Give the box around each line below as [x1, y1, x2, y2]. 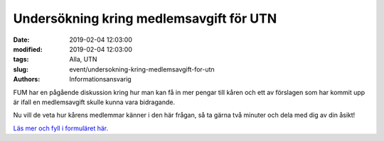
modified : [13, 45, 43, 53]
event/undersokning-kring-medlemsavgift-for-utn [69, 64, 215, 74]
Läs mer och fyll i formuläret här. [13, 124, 109, 132]
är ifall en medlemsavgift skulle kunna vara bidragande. [13, 98, 176, 106]
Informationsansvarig [69, 75, 132, 84]
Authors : [13, 75, 41, 84]
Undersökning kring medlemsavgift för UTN [13, 11, 277, 26]
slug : [13, 64, 28, 74]
